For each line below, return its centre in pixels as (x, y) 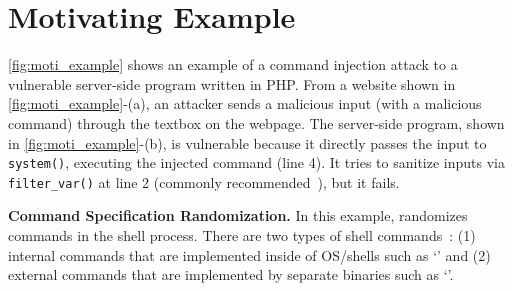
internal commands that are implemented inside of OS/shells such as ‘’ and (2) (249, 254)
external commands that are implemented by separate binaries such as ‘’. (231, 274)
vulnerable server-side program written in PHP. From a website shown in (232, 83)
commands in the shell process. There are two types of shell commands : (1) (242, 235)
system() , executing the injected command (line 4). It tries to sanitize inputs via (256, 162)
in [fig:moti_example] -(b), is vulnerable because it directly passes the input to (247, 142)
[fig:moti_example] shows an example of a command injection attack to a (233, 64)
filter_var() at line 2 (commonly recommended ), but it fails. (204, 181)
